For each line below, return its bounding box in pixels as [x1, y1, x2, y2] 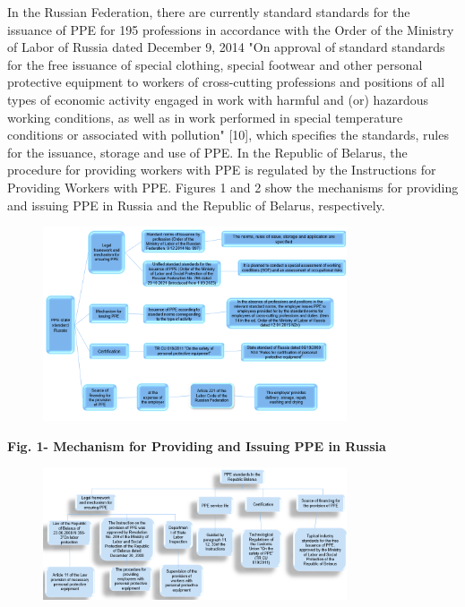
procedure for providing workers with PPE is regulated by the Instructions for [7, 160, 436, 179]
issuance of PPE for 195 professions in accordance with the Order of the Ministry [7, 20, 454, 38]
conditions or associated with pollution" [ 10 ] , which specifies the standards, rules [7, 125, 449, 144]
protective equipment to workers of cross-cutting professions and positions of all [7, 73, 445, 91]
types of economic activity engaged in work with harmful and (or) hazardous [7, 90, 429, 108]
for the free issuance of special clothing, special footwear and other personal [7, 55, 423, 73]
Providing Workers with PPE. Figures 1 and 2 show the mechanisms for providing [7, 177, 459, 196]
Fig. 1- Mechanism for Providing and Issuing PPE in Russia [7, 436, 386, 455]
